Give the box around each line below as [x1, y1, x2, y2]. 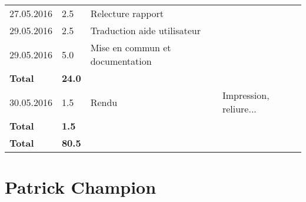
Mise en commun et [90, 41, 171, 54]
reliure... [222, 102, 257, 115]
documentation [90, 54, 152, 68]
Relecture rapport [90, 6, 164, 20]
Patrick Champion [5, 175, 157, 199]
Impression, [222, 88, 270, 102]
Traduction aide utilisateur [90, 24, 201, 37]
